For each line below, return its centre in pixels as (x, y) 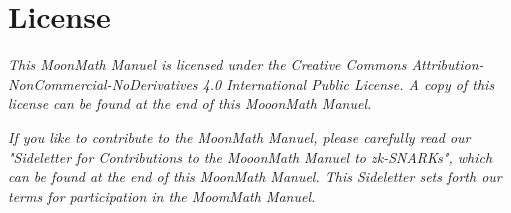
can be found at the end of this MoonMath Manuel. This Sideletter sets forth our (255, 176)
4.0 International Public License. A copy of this (348, 83)
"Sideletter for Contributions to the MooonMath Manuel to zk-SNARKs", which (250, 156)
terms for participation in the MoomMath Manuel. (162, 195)
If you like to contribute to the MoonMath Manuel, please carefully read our (239, 136)
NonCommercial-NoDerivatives (103, 83)
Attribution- (447, 64)
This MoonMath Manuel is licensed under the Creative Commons (207, 64)
